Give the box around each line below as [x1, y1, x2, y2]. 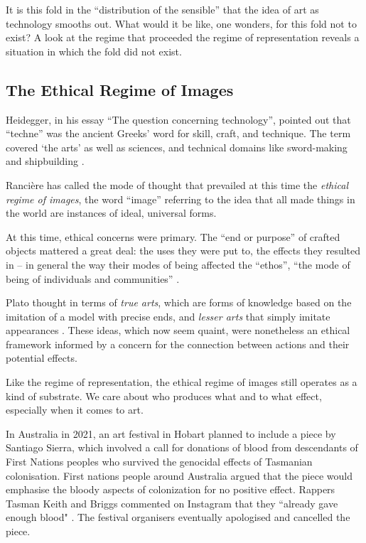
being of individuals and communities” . [6, 271, 180, 286]
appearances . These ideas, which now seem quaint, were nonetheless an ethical [6, 323, 350, 338]
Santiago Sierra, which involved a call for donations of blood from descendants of [6, 440, 358, 455]
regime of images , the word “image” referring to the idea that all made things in [6, 191, 355, 206]
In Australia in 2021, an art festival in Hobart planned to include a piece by [6, 426, 336, 441]
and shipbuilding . [6, 154, 85, 168]
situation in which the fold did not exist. [6, 43, 182, 58]
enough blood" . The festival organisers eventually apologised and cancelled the [6, 510, 350, 525]
